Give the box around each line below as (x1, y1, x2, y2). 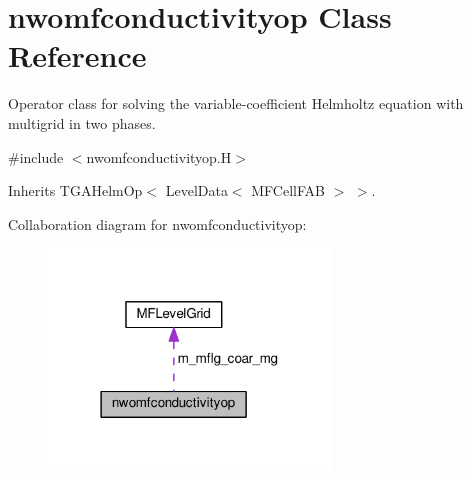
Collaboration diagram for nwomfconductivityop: (8, 213, 307, 234)
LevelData (165, 180, 228, 201)
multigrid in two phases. (8, 112, 156, 133)
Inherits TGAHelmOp (8, 180, 143, 201)
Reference (8, 35, 147, 76)
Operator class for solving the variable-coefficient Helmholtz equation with (8, 93, 464, 114)
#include (8, 146, 64, 167)
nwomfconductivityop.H (86, 146, 232, 167)
